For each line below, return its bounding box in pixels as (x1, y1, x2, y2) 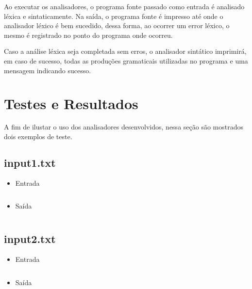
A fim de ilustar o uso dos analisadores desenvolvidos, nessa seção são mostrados (4, 122, 243, 132)
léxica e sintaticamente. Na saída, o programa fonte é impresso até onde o (4, 11, 223, 21)
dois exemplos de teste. (4, 131, 72, 141)
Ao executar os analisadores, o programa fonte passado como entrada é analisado (4, 1, 245, 11)
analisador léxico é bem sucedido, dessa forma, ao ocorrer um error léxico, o (4, 20, 230, 31)
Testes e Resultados (4, 94, 138, 113)
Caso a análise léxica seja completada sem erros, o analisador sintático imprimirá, (4, 46, 247, 56)
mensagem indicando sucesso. (4, 65, 91, 75)
